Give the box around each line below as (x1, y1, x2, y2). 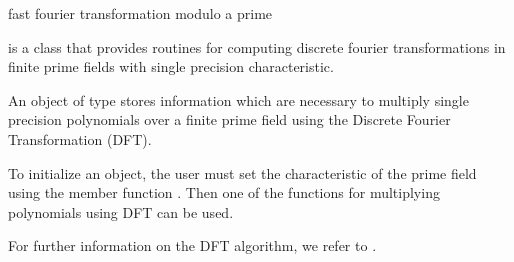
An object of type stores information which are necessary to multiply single (8, 89, 469, 110)
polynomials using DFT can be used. (8, 201, 234, 222)
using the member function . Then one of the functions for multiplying (8, 182, 440, 203)
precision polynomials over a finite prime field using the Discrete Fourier (8, 109, 451, 130)
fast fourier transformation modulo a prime (8, 3, 273, 23)
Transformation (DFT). (8, 128, 152, 149)
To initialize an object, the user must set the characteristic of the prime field (8, 162, 477, 183)
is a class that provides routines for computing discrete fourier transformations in (8, 36, 506, 57)
